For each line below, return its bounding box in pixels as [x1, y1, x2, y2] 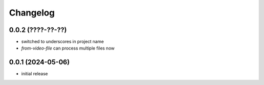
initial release [21, 71, 48, 77]
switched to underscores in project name [21, 39, 104, 45]
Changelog [9, 7, 55, 18]
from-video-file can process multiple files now [21, 45, 115, 51]
